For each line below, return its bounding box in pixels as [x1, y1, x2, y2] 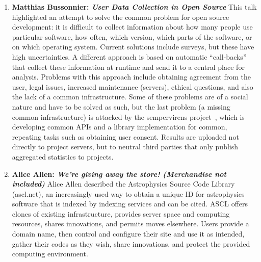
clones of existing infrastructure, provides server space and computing [12, 208, 230, 219]
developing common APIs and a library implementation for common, [12, 121, 227, 132]
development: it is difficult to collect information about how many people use [12, 21, 253, 32]
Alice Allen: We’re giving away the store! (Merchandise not [12, 168, 226, 179]
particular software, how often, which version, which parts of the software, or [12, 31, 252, 42]
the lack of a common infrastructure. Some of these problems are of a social [12, 91, 248, 102]
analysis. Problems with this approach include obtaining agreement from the [12, 71, 251, 82]
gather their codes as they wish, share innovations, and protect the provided [12, 238, 250, 249]
